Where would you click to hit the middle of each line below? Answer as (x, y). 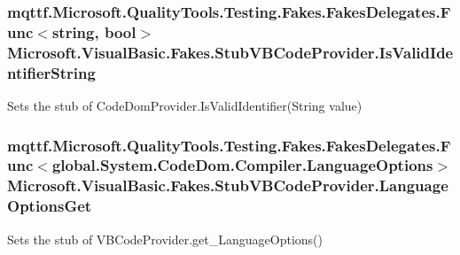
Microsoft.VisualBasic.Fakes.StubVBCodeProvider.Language (228, 185)
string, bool (94, 31)
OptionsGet (50, 206)
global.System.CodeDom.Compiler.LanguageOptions (242, 165)
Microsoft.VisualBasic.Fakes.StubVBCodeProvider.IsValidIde (230, 52)
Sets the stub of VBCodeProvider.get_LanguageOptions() (165, 239)
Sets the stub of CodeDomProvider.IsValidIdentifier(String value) (185, 105)
